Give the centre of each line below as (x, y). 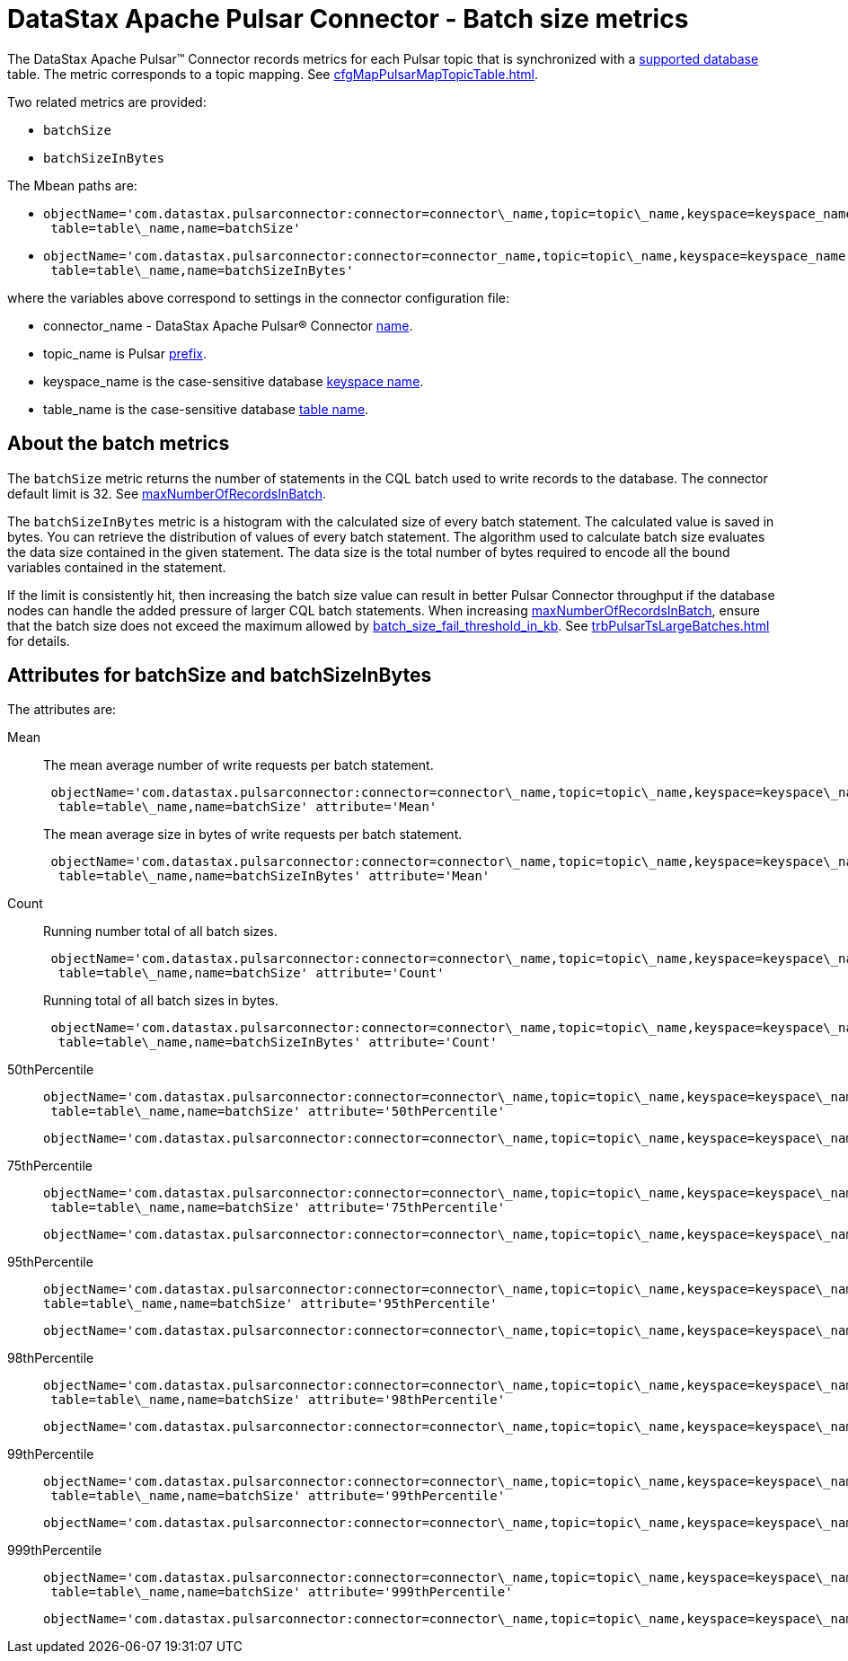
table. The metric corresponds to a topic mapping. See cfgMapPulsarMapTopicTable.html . (273, 74)
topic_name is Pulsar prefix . (125, 353)
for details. (39, 641)
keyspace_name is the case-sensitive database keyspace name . (234, 381)
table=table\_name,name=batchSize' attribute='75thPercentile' (278, 1208)
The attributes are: (62, 710)
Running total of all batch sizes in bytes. (161, 1001)
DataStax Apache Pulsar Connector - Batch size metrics (348, 19)
